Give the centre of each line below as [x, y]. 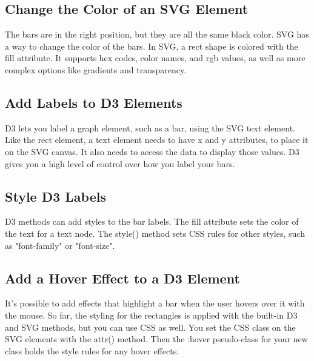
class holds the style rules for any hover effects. [92, 350]
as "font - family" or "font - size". [60, 245]
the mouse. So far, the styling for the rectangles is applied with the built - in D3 [151, 315]
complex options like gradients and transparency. [96, 69]
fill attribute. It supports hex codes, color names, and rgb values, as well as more [155, 58]
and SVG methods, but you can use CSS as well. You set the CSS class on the [150, 327]
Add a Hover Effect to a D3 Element [122, 278]
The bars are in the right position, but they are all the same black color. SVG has [157, 34]
